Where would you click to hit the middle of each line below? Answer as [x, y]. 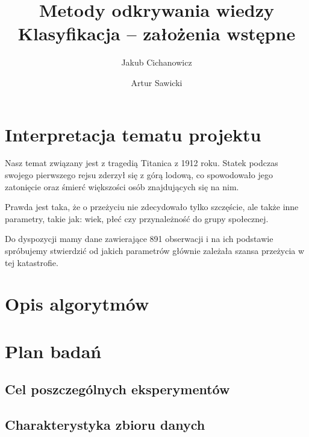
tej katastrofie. [32, 262]
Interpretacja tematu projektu [133, 134]
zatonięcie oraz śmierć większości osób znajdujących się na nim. [122, 186]
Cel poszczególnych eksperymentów [117, 389]
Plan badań [53, 351]
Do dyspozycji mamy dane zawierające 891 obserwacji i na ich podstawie [139, 239]
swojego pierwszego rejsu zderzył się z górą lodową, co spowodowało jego [139, 175]
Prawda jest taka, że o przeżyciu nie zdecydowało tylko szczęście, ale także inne [152, 207]
